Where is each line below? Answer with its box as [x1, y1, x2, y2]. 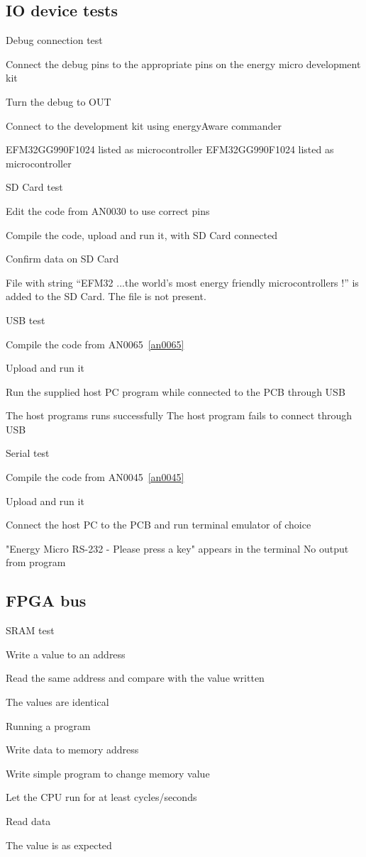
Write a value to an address [6, 646, 126, 661]
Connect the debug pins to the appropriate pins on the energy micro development [6, 56, 361, 71]
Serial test [6, 446, 50, 460]
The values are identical [6, 695, 109, 709]
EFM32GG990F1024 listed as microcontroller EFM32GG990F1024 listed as [6, 142, 334, 157]
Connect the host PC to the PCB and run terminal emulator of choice [6, 517, 311, 532]
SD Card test [6, 179, 63, 194]
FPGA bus [6, 590, 87, 612]
